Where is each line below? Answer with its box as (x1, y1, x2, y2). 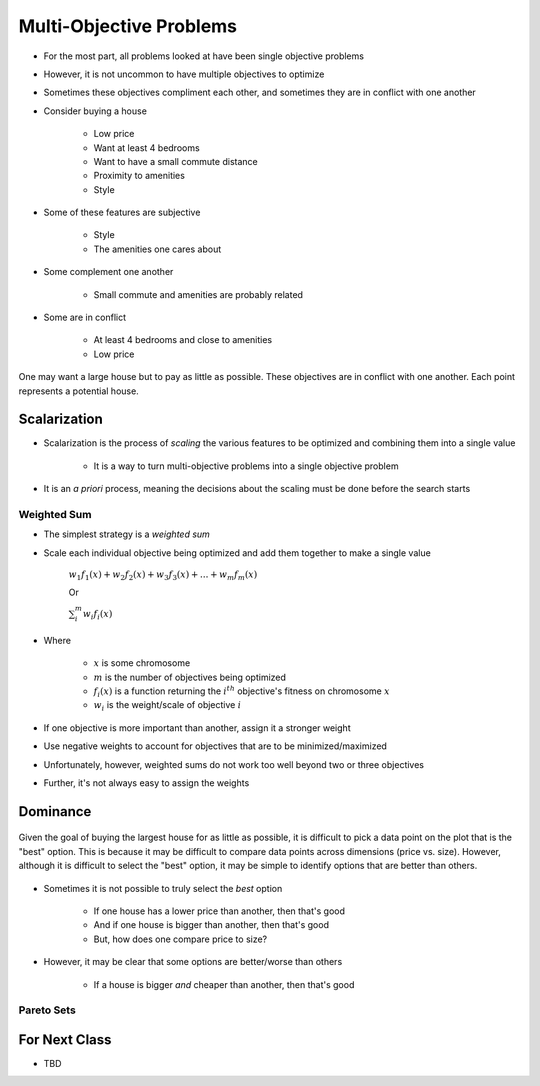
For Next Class (18, 1031, 112, 1048)
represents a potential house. (18, 385, 139, 397)
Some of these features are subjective (43, 206, 201, 219)
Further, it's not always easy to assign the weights (43, 777, 250, 789)
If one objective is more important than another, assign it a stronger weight (43, 721, 351, 734)
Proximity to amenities (93, 170, 185, 182)
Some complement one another (43, 266, 174, 278)
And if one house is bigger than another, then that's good (93, 919, 330, 931)
